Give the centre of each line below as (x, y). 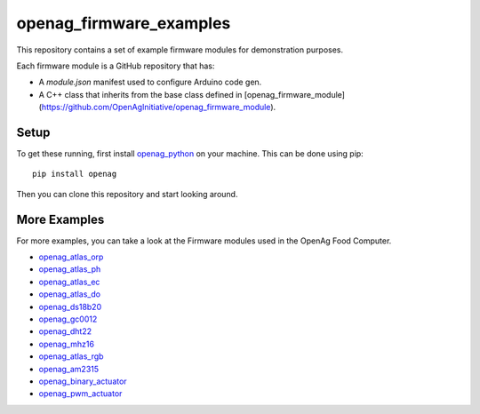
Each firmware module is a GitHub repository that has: (116, 66)
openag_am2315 (69, 369)
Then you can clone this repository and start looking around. (127, 194)
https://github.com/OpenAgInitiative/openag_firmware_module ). (159, 107)
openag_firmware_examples (124, 23)
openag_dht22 (65, 331)
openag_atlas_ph (70, 269)
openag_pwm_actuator (80, 394)
